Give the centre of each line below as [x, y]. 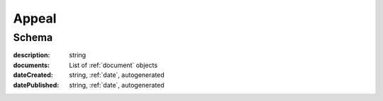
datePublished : [36, 85]
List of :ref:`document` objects [113, 65]
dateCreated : [33, 75]
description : [32, 55]
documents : [31, 65]
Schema [33, 37]
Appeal [35, 18]
